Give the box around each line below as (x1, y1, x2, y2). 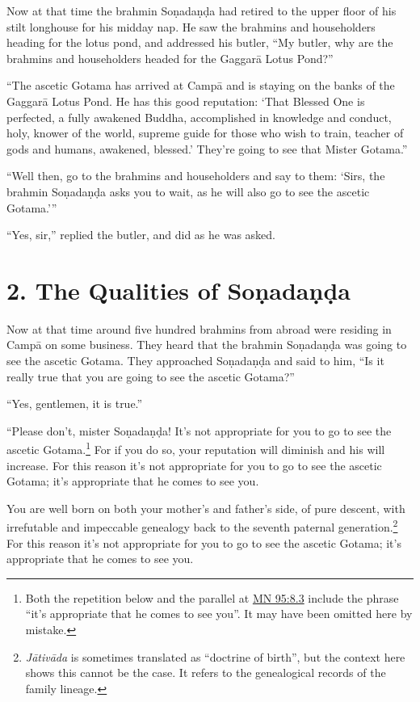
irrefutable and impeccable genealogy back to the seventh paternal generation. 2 (6, 516, 398, 536)
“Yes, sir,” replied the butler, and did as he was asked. (6, 226, 275, 243)
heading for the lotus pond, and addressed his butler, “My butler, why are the (6, 34, 393, 51)
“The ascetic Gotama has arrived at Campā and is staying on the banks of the (6, 77, 395, 94)
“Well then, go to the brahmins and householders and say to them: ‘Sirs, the (6, 167, 385, 184)
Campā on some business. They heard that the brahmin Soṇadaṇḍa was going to (6, 336, 407, 353)
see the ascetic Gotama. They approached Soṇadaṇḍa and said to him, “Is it (6, 352, 384, 369)
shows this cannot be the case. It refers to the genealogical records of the (25, 664, 386, 681)
